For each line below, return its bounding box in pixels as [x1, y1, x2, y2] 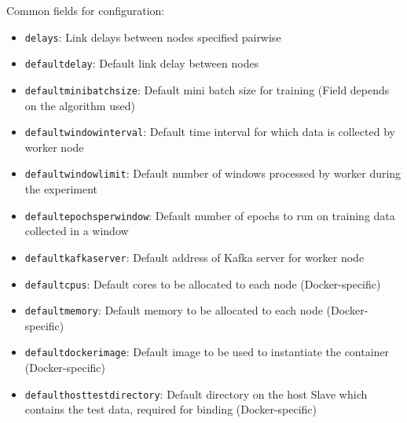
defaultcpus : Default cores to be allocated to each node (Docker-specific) [24, 275, 381, 292]
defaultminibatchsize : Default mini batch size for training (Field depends [24, 81, 390, 97]
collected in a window [24, 223, 129, 239]
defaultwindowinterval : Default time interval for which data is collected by [24, 123, 395, 140]
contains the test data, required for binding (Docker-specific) [24, 401, 317, 417]
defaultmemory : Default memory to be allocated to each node [24, 302, 323, 318]
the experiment [24, 181, 98, 197]
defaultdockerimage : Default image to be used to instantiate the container [24, 344, 390, 360]
